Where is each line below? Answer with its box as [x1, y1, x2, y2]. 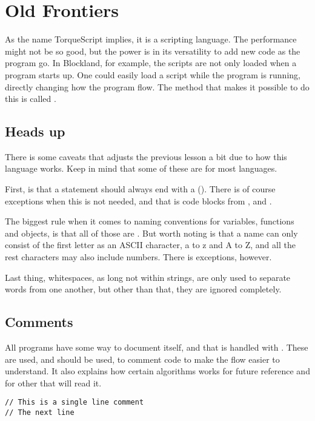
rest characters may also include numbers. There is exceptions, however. [5, 251, 272, 263]
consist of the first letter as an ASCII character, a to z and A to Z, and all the [5, 238, 296, 251]
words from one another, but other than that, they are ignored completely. [5, 283, 282, 295]
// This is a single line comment [5, 398, 144, 407]
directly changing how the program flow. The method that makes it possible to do [5, 80, 310, 93]
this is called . [5, 92, 56, 105]
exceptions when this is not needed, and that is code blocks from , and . [5, 194, 272, 207]
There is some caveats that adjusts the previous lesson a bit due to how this [5, 150, 287, 163]
